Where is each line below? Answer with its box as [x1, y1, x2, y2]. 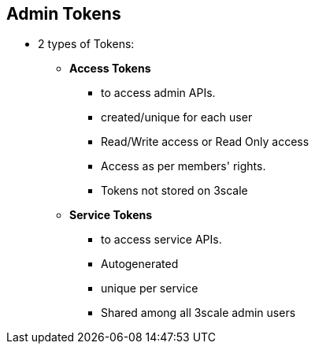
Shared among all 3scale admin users [101, 306, 296, 320]
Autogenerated [101, 257, 179, 271]
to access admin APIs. [101, 86, 216, 100]
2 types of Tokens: [38, 37, 135, 51]
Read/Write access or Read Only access [101, 135, 309, 149]
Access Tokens [69, 61, 151, 76]
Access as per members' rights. [101, 159, 266, 173]
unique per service [101, 281, 198, 296]
